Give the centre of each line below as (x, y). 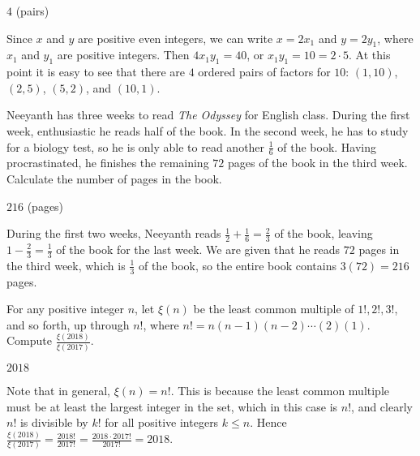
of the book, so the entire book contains (237, 265)
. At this (370, 55)
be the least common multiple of (274, 309)
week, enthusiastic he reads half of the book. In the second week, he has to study (208, 130)
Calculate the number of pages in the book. (114, 178)
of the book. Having (327, 146)
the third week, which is (66, 265)
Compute (29, 340)
